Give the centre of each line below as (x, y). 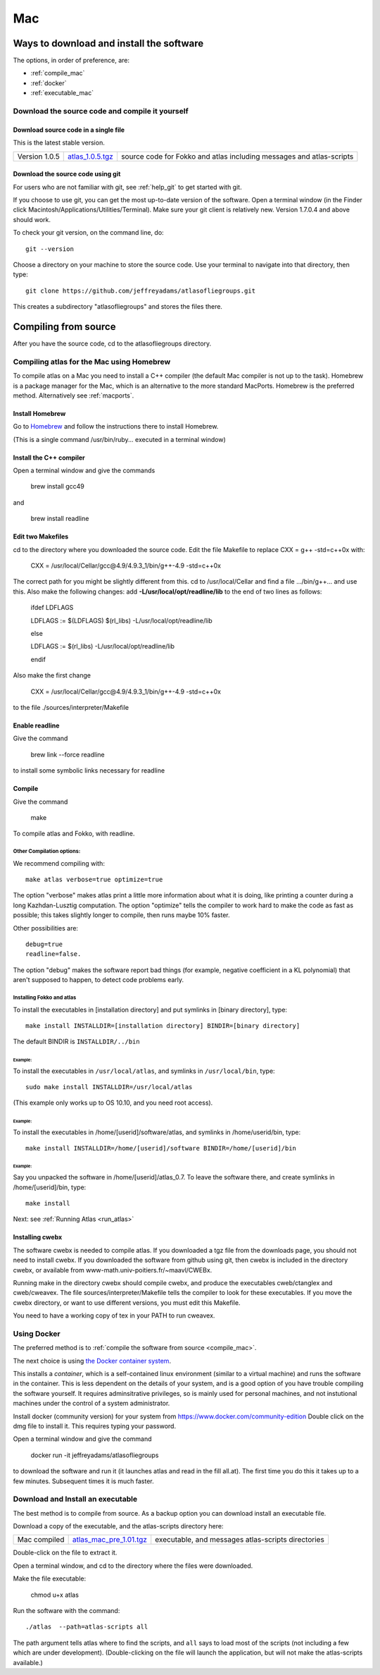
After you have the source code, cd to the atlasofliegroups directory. (112, 343)
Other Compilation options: (47, 852)
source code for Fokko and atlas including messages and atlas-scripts (237, 157)
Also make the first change (52, 675)
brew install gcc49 (57, 486)
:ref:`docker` (49, 83)
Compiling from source (64, 327)
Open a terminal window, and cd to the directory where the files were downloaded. (133, 1566)
